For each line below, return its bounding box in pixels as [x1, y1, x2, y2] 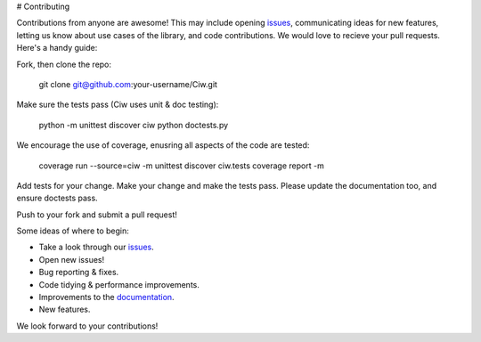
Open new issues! [38, 254, 105, 265]
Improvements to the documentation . [38, 292, 175, 303]
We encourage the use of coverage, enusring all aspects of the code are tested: [16, 140, 310, 151]
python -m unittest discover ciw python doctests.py [38, 119, 229, 130]
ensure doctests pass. [16, 192, 98, 204]
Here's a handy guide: [16, 43, 98, 53]
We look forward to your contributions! [16, 321, 159, 331]
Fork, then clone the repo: [16, 59, 111, 69]
